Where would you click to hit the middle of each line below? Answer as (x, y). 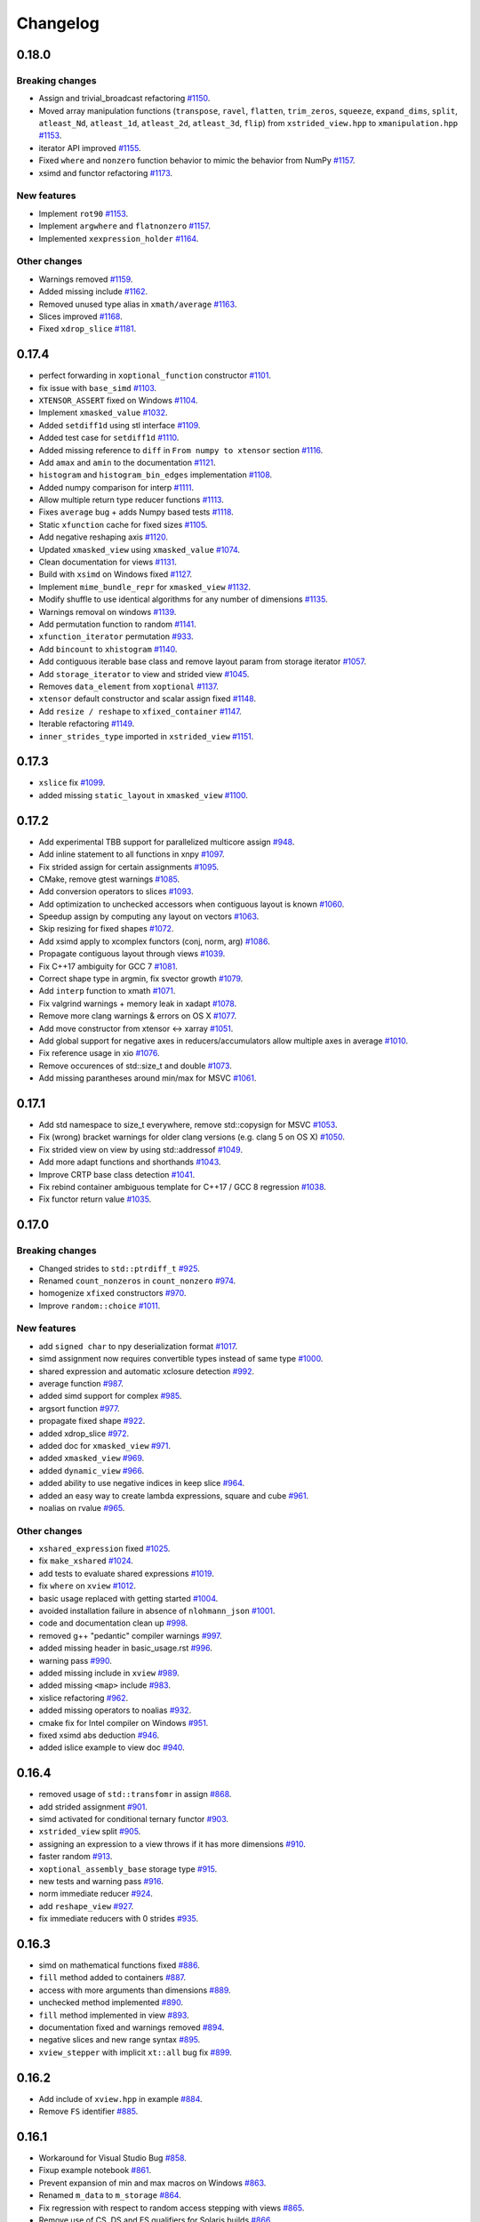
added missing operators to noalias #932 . (115, 1710)
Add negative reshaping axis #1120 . (104, 537)
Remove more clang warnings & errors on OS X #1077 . (138, 1016)
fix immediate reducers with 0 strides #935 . (119, 1919)
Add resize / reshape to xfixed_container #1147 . (140, 711)
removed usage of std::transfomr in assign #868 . (135, 1794)
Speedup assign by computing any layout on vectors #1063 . (149, 916)
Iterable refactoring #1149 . (87, 723)
